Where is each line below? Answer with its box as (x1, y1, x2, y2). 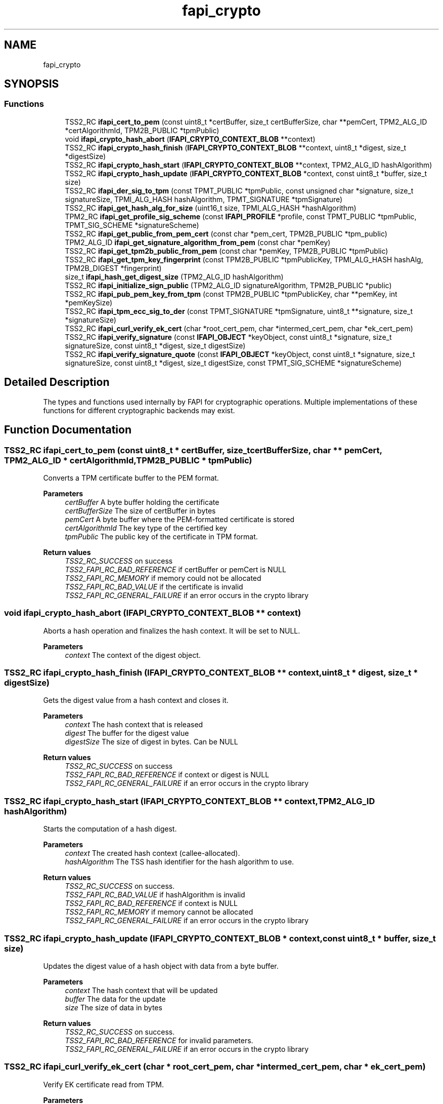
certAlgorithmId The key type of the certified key (65, 523, 228, 532)
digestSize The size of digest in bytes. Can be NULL (65, 737, 238, 746)
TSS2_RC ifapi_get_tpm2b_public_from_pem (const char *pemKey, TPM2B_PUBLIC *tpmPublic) (65, 246, 388, 255)
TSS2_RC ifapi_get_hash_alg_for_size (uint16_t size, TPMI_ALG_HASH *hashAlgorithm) (65, 203, 357, 212)
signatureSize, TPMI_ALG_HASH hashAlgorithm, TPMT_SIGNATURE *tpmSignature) (65, 194, 343, 204)
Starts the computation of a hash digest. (43, 824, 177, 834)
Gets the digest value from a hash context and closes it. (43, 696, 229, 705)
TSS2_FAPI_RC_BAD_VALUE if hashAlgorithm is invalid (65, 890, 245, 899)
